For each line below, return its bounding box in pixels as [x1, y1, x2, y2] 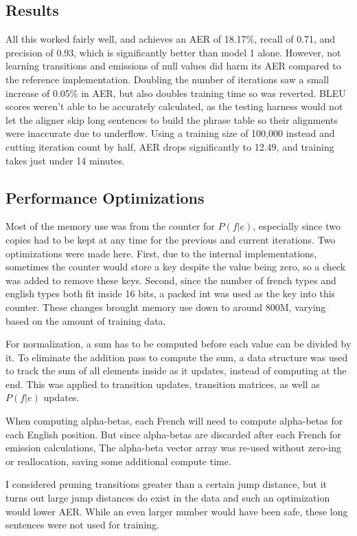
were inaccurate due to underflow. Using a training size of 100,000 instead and [5, 126, 335, 140]
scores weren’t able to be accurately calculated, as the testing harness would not [5, 99, 343, 114]
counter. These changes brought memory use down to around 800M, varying [5, 299, 326, 314]
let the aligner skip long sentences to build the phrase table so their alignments [5, 112, 338, 127]
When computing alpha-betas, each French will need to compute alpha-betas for [5, 414, 343, 428]
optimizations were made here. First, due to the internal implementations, [5, 246, 317, 260]
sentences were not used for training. [5, 517, 159, 532]
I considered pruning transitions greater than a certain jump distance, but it [5, 477, 327, 491]
